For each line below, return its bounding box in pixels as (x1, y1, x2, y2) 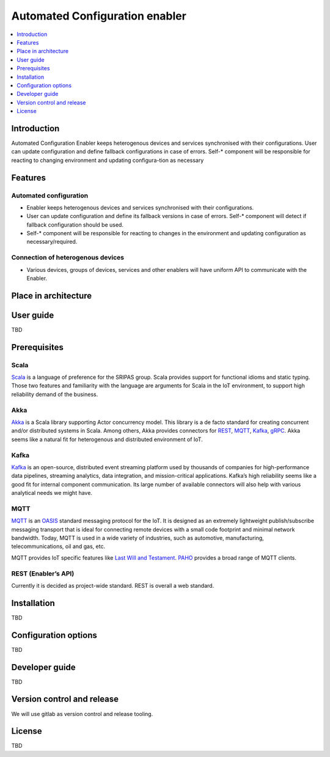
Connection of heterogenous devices (11, 254, 125, 262)
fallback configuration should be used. (26, 221, 123, 229)
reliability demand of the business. (11, 390, 98, 398)
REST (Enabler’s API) (11, 569, 75, 577)
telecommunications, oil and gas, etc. (11, 543, 106, 550)
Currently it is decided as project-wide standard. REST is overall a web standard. (11, 582, 215, 589)
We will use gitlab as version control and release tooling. (11, 710, 153, 717)
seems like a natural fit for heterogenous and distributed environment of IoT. (11, 436, 203, 443)
